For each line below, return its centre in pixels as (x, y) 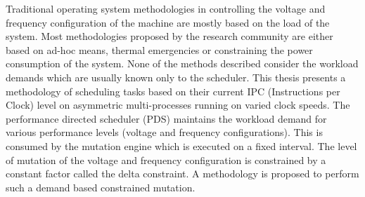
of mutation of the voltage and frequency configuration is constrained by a (166, 159)
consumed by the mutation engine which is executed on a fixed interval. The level (181, 145)
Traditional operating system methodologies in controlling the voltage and (166, 8)
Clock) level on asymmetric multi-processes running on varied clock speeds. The (178, 105)
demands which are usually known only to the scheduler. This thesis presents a (176, 77)
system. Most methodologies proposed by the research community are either (169, 36)
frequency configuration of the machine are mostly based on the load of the (168, 22)
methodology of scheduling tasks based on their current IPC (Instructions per (173, 91)
